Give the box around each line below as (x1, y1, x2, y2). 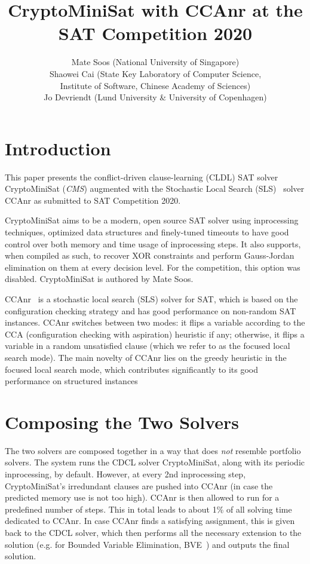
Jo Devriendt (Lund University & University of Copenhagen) (44, 91, 267, 103)
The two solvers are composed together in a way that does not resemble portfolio (5, 444, 301, 456)
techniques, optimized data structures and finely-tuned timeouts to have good (5, 226, 289, 238)
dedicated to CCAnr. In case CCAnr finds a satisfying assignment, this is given (5, 514, 295, 527)
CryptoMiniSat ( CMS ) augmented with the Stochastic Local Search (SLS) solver (5, 182, 305, 195)
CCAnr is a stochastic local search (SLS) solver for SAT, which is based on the (5, 292, 298, 305)
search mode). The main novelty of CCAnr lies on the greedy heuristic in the (5, 351, 287, 363)
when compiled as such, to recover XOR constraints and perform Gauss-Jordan (5, 249, 294, 262)
